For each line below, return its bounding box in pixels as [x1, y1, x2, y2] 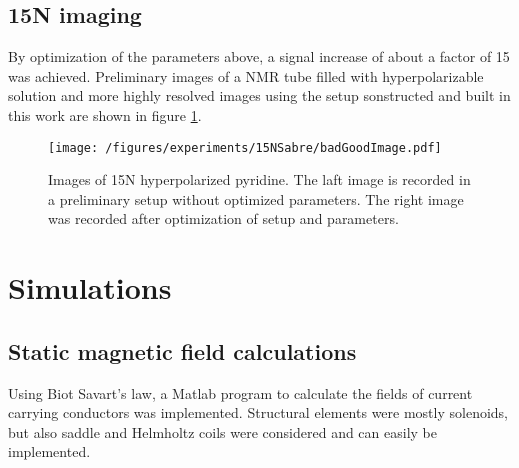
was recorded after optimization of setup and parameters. [48, 208, 399, 229]
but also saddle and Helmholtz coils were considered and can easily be [8, 421, 437, 442]
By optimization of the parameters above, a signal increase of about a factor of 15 [8, 46, 510, 67]
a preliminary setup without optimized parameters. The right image [48, 188, 464, 209]
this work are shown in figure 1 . [8, 104, 202, 125]
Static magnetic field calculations [8, 335, 357, 366]
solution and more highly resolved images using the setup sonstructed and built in [8, 85, 511, 106]
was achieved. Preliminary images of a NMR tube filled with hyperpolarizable [8, 65, 484, 86]
